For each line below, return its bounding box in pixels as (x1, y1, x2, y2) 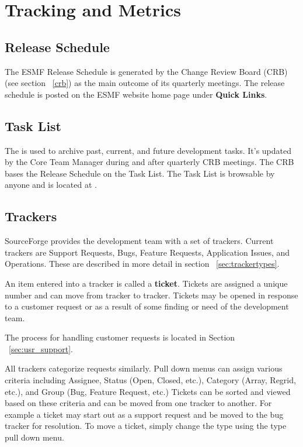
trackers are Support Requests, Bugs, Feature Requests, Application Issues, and (5, 246, 290, 258)
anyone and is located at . (5, 178, 97, 191)
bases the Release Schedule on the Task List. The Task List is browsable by (5, 167, 275, 179)
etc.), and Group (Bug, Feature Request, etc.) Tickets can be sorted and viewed (5, 385, 291, 397)
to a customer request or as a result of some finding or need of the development (5, 300, 289, 312)
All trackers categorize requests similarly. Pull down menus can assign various (5, 362, 283, 374)
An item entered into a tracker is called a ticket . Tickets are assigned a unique (5, 277, 288, 289)
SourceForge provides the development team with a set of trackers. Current (5, 235, 274, 247)
